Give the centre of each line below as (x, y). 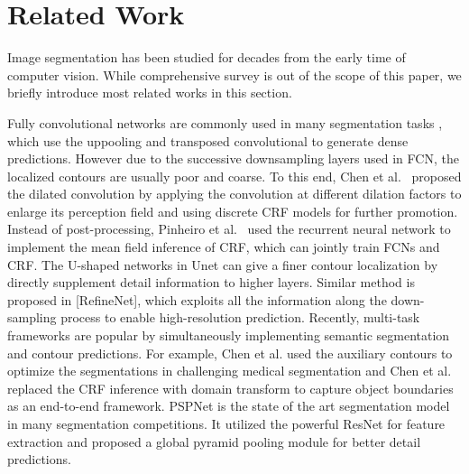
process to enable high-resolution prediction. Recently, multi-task (240, 317)
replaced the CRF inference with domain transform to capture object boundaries (230, 388)
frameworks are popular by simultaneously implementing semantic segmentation (229, 335)
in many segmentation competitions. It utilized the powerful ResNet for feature (226, 423)
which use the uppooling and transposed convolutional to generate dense (208, 140)
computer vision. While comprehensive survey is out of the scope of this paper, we (234, 74)
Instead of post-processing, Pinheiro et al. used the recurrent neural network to (229, 229)
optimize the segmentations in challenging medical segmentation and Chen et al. (230, 371)
